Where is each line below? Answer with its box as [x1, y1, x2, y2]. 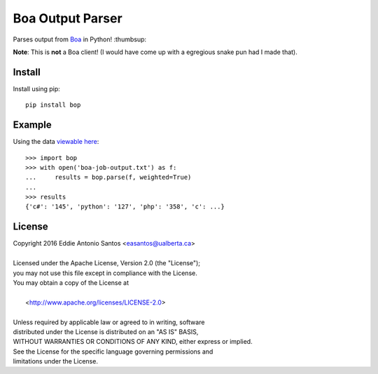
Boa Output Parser [13, 11, 122, 26]
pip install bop [25, 101, 81, 109]
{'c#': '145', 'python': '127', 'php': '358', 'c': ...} [25, 203, 225, 211]
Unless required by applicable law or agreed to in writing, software [13, 318, 205, 326]
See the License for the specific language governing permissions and [13, 347, 213, 356]
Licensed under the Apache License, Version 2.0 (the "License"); [13, 259, 201, 267]
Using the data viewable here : [13, 138, 99, 146]
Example [13, 119, 52, 131]
